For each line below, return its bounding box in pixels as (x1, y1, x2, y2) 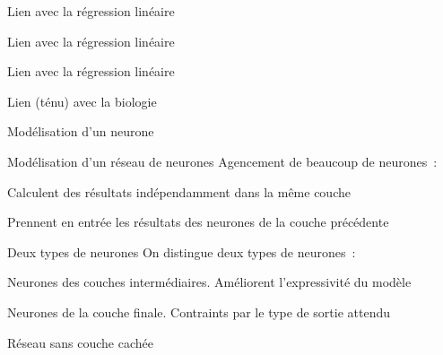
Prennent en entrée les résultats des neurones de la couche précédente (7, 212, 389, 231)
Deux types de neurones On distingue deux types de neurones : (7, 242, 356, 261)
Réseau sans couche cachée (7, 333, 153, 351)
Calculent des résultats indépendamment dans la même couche (7, 182, 351, 201)
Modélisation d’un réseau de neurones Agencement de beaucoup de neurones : (7, 152, 438, 170)
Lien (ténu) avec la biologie (7, 91, 157, 110)
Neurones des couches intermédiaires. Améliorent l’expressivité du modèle (7, 273, 412, 291)
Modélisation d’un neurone (7, 122, 154, 141)
